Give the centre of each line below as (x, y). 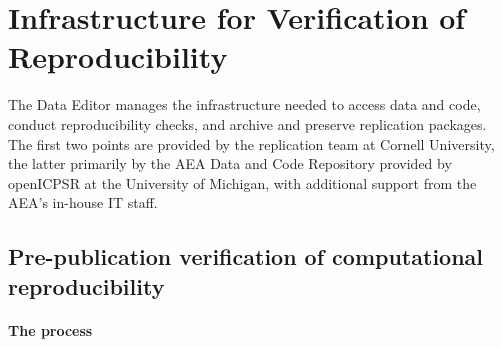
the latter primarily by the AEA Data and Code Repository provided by (230, 163)
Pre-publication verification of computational (246, 256)
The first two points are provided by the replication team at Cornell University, (251, 143)
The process (50, 329)
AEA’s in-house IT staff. (83, 202)
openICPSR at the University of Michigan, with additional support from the (242, 182)
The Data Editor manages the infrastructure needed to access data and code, (244, 104)
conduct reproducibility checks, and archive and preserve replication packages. (247, 123)
